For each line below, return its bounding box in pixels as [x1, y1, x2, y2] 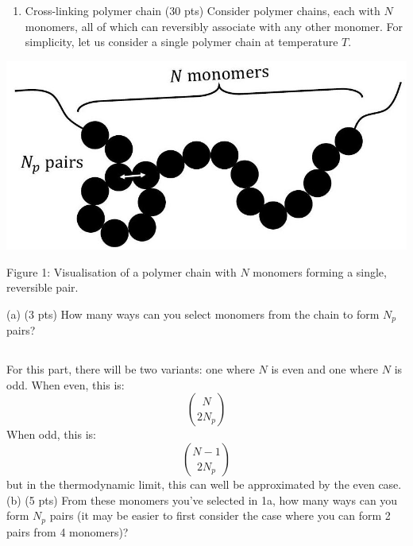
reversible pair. [6, 279, 79, 296]
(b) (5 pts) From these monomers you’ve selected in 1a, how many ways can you [6, 491, 398, 508]
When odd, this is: [6, 426, 96, 443]
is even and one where [271, 361, 379, 378]
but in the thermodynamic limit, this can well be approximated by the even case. [6, 476, 402, 492]
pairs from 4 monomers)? [6, 523, 129, 540]
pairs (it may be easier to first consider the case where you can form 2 [49, 507, 391, 524]
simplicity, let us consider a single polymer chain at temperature [25, 33, 338, 50]
